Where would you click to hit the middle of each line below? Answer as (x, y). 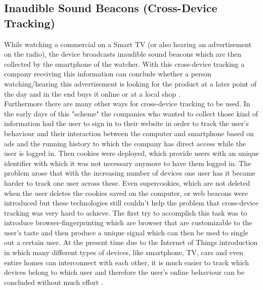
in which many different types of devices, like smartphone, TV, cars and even (124, 252)
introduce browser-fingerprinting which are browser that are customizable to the (128, 222)
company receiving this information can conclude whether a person (108, 74)
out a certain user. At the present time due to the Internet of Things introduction (131, 242)
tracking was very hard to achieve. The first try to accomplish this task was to (126, 212)
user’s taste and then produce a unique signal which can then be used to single (126, 232)
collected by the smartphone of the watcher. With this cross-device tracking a (124, 64)
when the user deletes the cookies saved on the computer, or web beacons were (126, 193)
